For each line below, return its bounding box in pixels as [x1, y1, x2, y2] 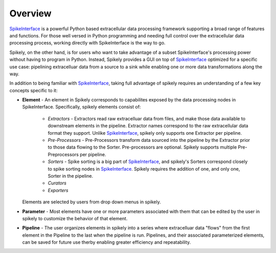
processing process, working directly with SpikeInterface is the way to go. [9, 40, 166, 46]
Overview [9, 8, 52, 19]
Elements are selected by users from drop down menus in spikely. [22, 199, 161, 205]
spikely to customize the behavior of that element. [22, 215, 128, 221]
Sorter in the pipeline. [48, 173, 94, 179]
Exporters [48, 187, 68, 193]
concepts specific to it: [9, 87, 58, 93]
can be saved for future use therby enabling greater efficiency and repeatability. [22, 239, 191, 245]
